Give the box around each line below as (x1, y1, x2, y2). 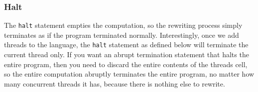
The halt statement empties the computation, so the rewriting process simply (4, 20, 243, 30)
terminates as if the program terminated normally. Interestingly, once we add (4, 29, 239, 40)
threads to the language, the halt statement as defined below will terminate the (4, 39, 249, 50)
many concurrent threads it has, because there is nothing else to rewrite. (4, 78, 225, 89)
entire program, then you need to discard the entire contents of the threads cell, (4, 59, 248, 69)
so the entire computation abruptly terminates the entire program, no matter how (4, 69, 255, 79)
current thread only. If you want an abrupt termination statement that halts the (4, 49, 249, 60)
